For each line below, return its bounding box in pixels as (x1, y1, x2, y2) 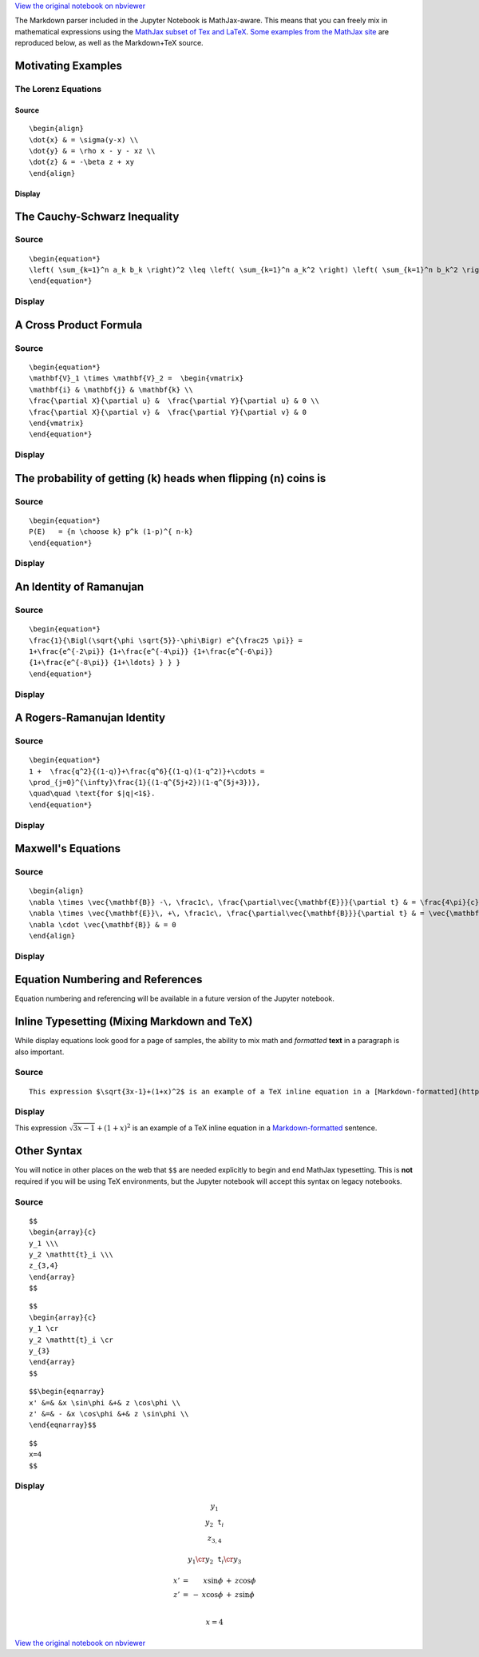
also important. (14, 1047, 65, 1057)
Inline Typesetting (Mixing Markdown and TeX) (14, 1015, 253, 1029)
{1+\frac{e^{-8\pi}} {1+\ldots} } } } (29, 658, 181, 667)
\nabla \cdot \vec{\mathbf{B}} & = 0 (29, 920, 177, 929)
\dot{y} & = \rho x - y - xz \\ (29, 146, 156, 155)
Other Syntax (14, 1144, 83, 1158)
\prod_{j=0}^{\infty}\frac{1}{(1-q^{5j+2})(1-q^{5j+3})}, (29, 778, 261, 787)
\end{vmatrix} (29, 418, 84, 428)
